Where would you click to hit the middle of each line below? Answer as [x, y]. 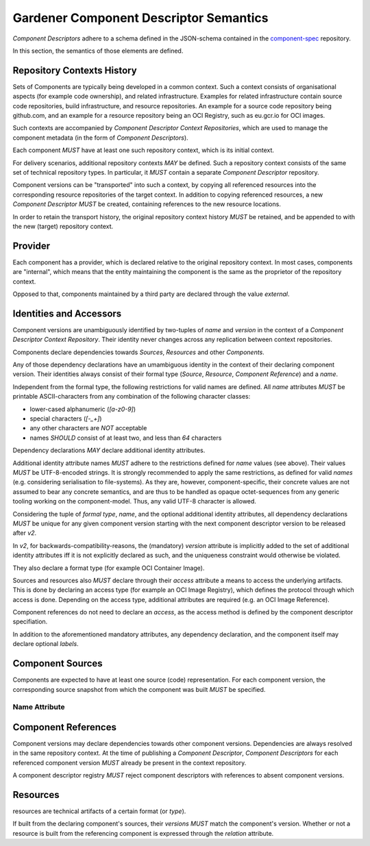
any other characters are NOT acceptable [88, 428]
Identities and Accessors [67, 313]
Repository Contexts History [75, 70]
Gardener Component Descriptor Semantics [140, 18]
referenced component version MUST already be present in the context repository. [129, 762]
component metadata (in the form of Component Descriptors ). [100, 138]
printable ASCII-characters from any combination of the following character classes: [132, 397]
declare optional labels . [46, 644]
